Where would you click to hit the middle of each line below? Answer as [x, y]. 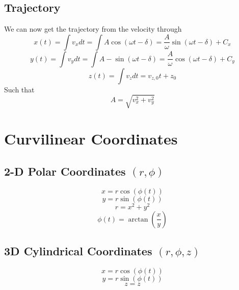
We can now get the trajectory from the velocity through [93, 29]
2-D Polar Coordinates [65, 171]
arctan [138, 219]
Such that [19, 89]
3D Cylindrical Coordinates [78, 250]
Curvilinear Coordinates [91, 139]
